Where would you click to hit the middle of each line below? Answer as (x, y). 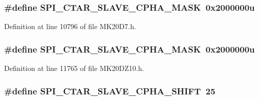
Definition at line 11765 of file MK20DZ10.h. (74, 68)
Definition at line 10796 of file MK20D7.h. (70, 26)
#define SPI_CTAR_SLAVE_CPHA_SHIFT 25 (110, 91)
